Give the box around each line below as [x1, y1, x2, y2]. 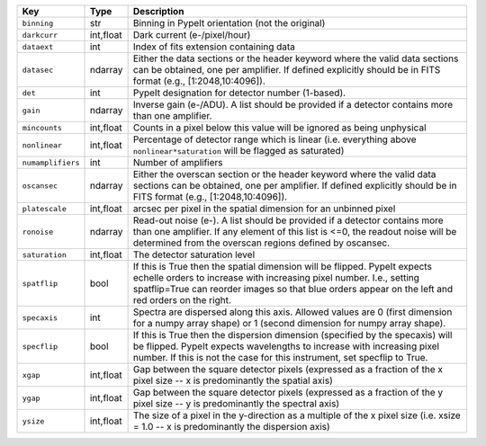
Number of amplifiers [132, 156, 224, 168]
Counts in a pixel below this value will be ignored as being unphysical [132, 121, 427, 134]
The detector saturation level [132, 248, 256, 261]
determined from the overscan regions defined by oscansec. [132, 236, 391, 249]
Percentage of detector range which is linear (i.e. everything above [132, 133, 417, 146]
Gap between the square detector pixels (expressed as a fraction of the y [132, 387, 444, 398]
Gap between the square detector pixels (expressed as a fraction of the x [132, 363, 443, 375]
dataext [22, 41, 54, 51]
